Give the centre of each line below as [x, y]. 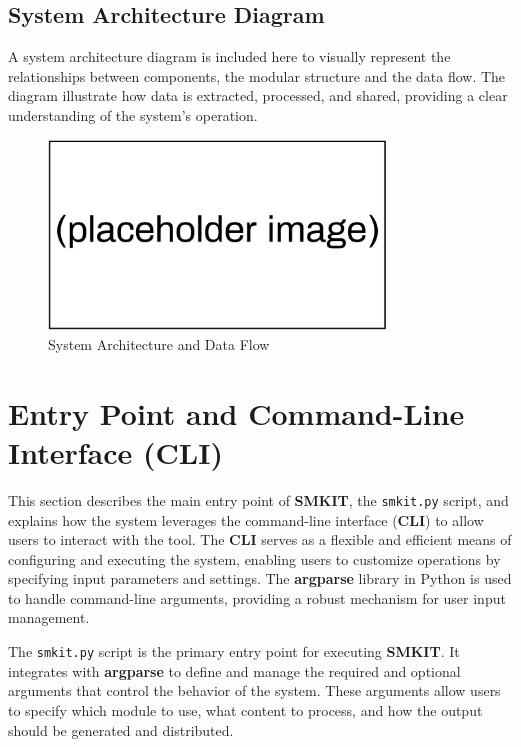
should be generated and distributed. [121, 729]
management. [49, 617]
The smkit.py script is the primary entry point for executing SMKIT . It [234, 651]
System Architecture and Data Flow [159, 343]
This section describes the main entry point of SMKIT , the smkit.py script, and [258, 499]
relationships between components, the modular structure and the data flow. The [257, 75]
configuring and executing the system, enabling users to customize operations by [254, 558]
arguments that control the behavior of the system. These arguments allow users [254, 690]
